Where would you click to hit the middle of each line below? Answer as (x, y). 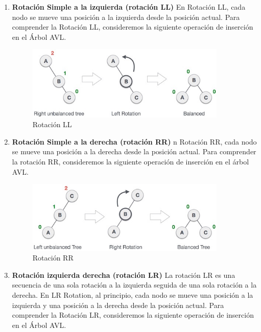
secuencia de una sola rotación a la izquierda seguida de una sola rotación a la (134, 285)
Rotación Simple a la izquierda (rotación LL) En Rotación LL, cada (129, 7)
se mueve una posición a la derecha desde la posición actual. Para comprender (134, 151)
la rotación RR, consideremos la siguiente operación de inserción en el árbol (130, 161)
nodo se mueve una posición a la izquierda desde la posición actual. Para (126, 17)
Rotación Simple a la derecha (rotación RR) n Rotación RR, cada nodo (134, 141)
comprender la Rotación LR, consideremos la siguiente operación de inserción (133, 315)
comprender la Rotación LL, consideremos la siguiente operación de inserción (133, 27)
